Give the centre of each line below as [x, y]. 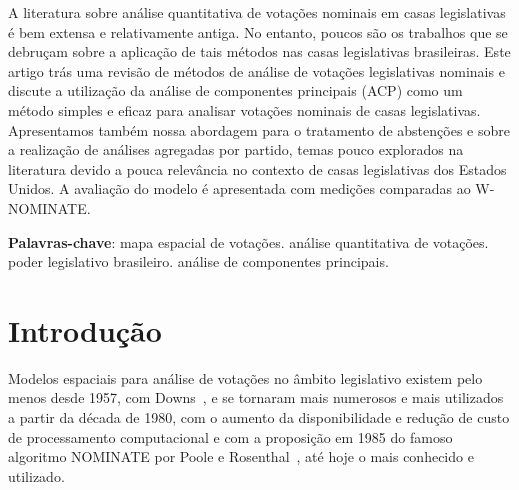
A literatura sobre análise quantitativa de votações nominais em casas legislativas [257, 12]
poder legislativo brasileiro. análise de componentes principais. [198, 261]
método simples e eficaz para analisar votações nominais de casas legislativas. [244, 109]
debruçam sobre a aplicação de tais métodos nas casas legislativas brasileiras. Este [259, 51]
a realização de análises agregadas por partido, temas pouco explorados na [236, 149]
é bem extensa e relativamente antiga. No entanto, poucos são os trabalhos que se [258, 31]
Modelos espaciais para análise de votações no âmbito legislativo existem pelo [245, 377]
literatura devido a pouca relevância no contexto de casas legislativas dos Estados [257, 168]
